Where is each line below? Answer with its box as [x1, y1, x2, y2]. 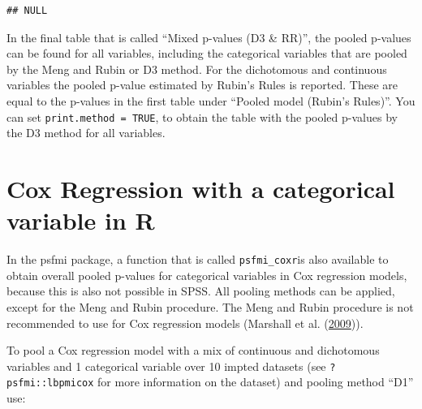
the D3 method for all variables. [6, 124, 166, 141]
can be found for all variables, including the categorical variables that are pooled [6, 45, 407, 62]
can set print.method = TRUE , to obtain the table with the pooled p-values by [6, 108, 398, 125]
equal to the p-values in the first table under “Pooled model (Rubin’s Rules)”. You [6, 92, 416, 109]
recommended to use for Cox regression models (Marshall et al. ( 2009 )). [6, 314, 364, 331]
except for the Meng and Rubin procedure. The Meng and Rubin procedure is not [6, 298, 414, 315]
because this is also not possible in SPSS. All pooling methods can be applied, [6, 282, 395, 299]
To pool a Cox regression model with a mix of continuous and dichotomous [6, 342, 380, 359]
